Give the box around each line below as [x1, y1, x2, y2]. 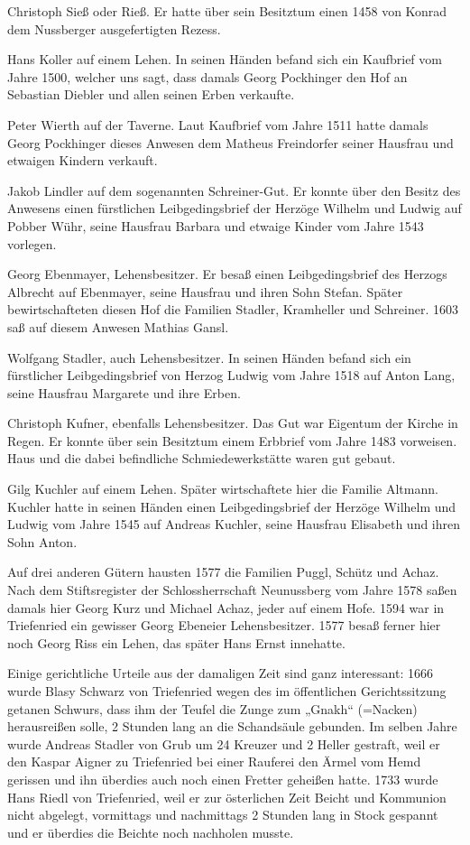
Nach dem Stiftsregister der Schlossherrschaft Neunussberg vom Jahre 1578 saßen [7, 580, 457, 599]
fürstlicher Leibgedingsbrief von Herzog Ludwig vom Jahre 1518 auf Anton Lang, [7, 366, 456, 385]
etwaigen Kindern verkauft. [7, 151, 158, 170]
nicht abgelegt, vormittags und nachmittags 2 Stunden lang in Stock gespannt [7, 805, 438, 824]
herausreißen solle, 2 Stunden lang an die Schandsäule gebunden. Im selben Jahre [7, 717, 457, 736]
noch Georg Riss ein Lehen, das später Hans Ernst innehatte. [7, 633, 346, 652]
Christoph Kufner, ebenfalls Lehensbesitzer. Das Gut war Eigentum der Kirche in [7, 413, 458, 432]
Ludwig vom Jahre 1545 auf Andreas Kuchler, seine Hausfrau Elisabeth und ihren [7, 515, 461, 534]
